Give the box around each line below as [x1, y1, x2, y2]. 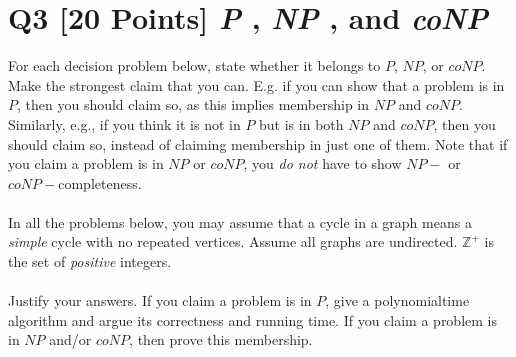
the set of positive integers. [8, 251, 172, 272]
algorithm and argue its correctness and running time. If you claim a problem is [8, 309, 497, 330]
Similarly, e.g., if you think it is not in [8, 113, 241, 134]
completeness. [58, 172, 142, 193]
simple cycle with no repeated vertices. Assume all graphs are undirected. [8, 231, 458, 252]
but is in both [259, 113, 344, 134]
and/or [49, 329, 92, 350]
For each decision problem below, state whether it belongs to [8, 55, 381, 76]
